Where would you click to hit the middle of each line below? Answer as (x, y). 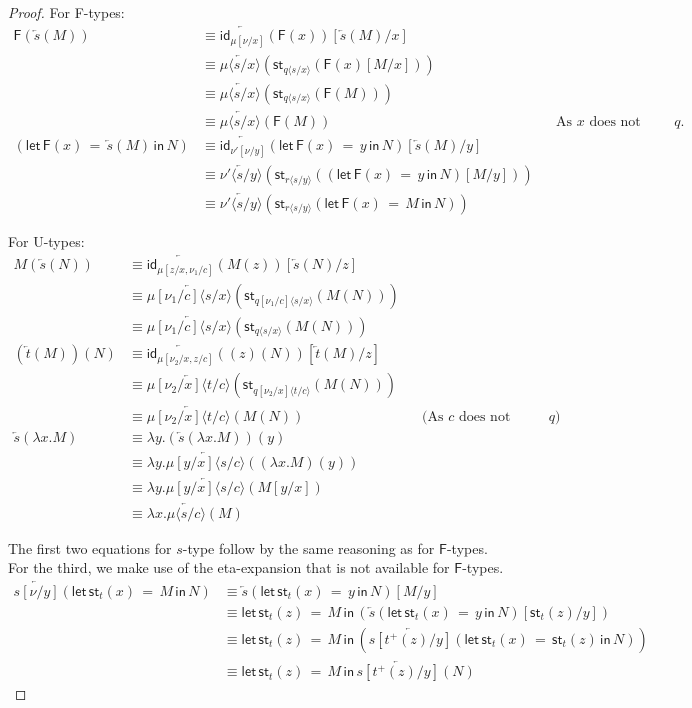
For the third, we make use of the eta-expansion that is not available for (229, 567)
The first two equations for (90, 547)
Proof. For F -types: (66, 12)
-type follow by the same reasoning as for (308, 547)
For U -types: (46, 240)
